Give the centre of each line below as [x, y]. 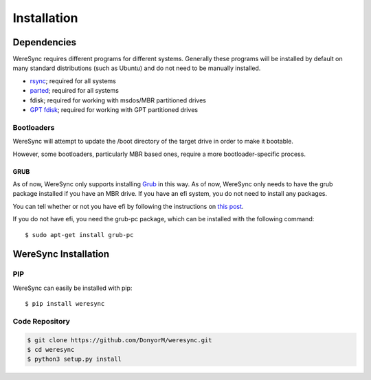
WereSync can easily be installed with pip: [72, 288]
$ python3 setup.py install [74, 359]
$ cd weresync [51, 349]
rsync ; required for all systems [73, 81]
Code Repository [41, 321]
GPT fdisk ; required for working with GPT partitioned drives [114, 110]
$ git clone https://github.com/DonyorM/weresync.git [120, 340]
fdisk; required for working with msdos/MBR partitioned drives [118, 100]
